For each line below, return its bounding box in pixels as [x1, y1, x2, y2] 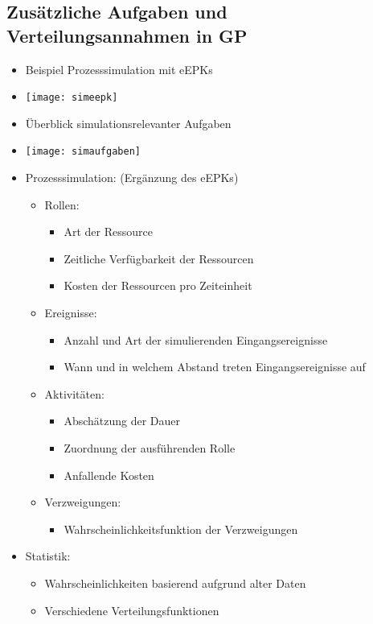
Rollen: [44, 196, 80, 213]
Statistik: [25, 548, 71, 564]
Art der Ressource [64, 223, 153, 240]
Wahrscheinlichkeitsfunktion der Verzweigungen [64, 520, 298, 537]
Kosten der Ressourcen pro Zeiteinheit [64, 277, 252, 294]
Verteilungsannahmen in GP [6, 23, 248, 48]
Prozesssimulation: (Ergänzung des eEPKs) [25, 169, 239, 186]
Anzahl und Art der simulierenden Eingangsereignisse [64, 331, 328, 348]
